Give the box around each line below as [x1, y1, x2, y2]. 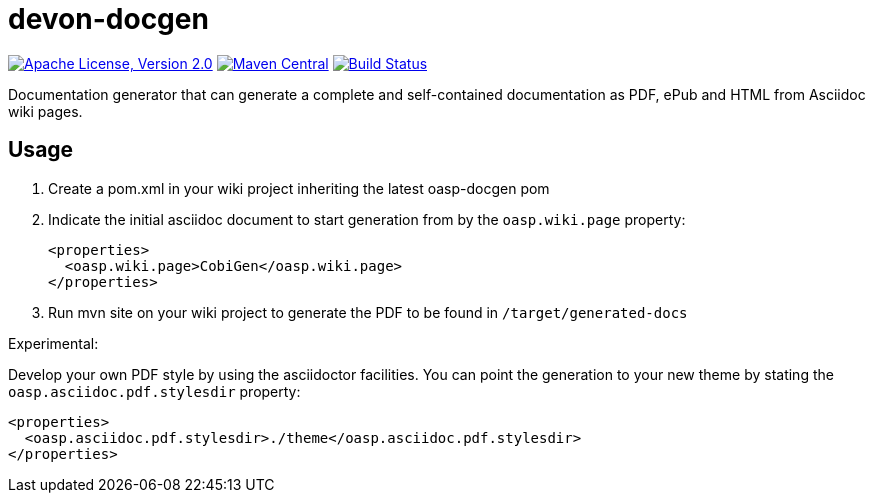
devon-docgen [8, 2, 209, 36]
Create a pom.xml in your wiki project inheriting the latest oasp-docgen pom [48, 179, 550, 197]
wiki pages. [8, 102, 83, 120]
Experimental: [8, 334, 99, 352]
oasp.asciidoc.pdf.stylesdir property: [8, 382, 301, 400]
